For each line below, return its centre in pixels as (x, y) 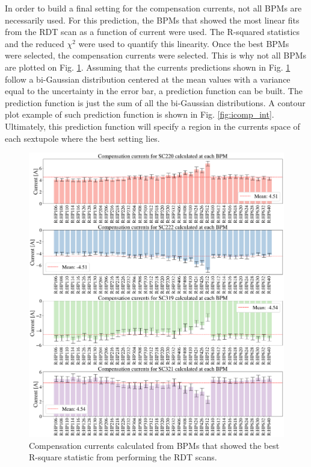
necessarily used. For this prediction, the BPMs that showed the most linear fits (152, 20)
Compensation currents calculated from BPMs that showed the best (154, 445)
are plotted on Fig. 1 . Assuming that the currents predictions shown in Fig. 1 (148, 67)
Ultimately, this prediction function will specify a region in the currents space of (152, 126)
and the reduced (35, 43)
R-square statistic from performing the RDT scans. (123, 457)
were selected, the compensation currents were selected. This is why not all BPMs (156, 55)
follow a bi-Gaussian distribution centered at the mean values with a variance (148, 79)
